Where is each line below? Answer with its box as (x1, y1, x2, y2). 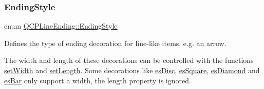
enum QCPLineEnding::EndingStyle (4, 20, 118, 31)
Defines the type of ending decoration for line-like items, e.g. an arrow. (4, 37, 227, 48)
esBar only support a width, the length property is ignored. (4, 75, 191, 85)
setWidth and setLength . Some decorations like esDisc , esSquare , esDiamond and (4, 65, 260, 75)
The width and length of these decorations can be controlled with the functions (4, 55, 254, 65)
